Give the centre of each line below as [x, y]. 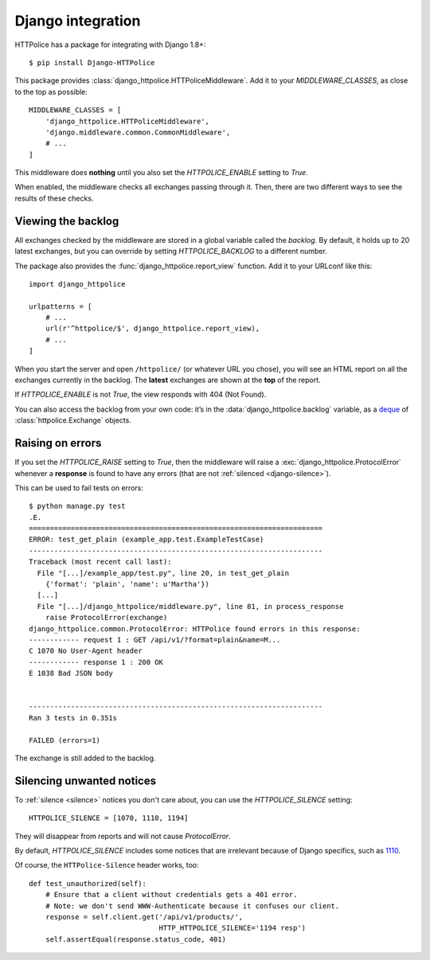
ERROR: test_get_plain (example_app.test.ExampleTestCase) [147, 540]
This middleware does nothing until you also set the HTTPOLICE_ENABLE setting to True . [161, 173]
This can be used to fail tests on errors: [79, 488]
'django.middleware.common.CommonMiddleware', [138, 132]
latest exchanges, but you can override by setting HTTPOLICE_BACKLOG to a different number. [171, 252]
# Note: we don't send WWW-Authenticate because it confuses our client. [192, 906]
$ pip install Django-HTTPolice [92, 62]
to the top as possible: [51, 92]
